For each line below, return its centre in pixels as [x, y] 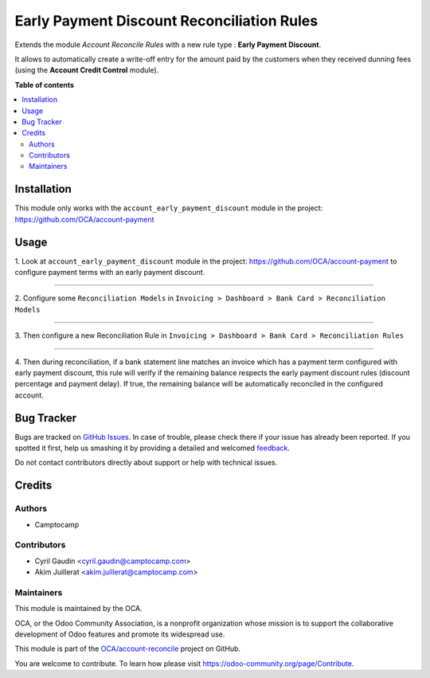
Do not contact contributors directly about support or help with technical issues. [146, 463]
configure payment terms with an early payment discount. [110, 272]
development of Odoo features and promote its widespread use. [120, 634]
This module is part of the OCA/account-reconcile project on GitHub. [128, 649]
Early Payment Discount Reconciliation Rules [166, 21]
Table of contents [45, 84]
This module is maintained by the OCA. [78, 609]
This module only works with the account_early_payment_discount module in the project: [169, 208]
